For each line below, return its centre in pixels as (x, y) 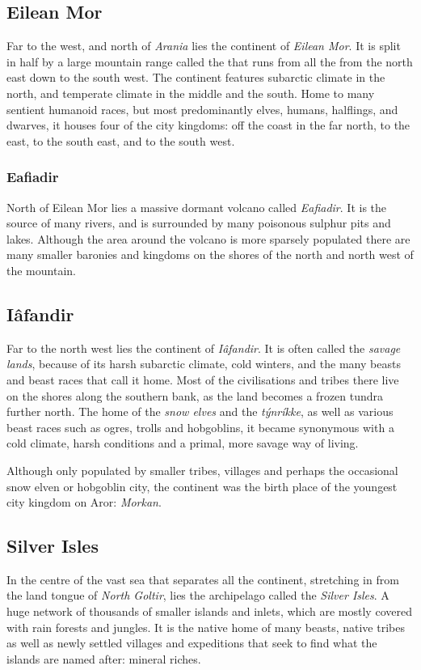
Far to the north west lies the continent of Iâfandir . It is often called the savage (204, 348)
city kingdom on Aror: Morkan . (84, 502)
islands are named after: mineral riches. (104, 658)
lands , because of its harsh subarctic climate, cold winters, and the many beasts (204, 364)
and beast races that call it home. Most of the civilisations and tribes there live (203, 379)
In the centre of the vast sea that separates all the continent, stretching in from (203, 579)
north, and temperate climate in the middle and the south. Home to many (191, 93)
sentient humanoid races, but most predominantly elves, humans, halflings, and (202, 109)
